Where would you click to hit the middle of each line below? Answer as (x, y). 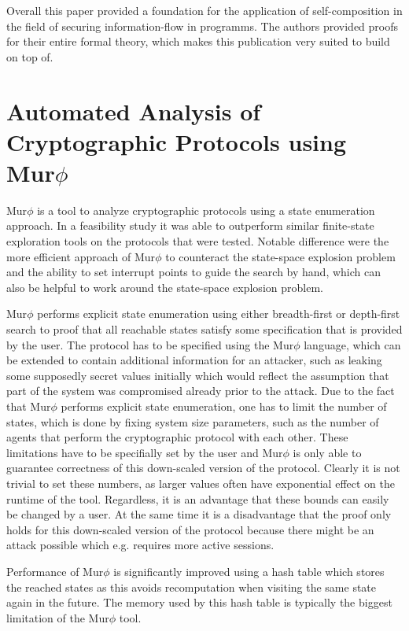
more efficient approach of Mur (81, 256)
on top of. (30, 56)
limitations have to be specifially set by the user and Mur (145, 452)
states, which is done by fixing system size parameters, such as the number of (193, 421)
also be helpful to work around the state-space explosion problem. (165, 287)
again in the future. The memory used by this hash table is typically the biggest (199, 602)
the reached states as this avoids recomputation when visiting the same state (192, 587)
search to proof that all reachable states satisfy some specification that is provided (204, 329)
